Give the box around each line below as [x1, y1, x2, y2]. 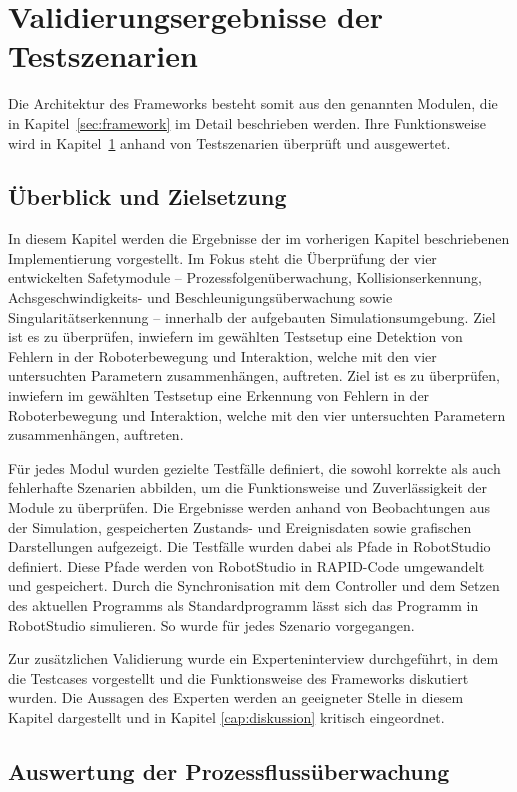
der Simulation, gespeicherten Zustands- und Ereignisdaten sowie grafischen [8, 516, 472, 537]
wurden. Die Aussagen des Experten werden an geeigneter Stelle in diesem [8, 687, 464, 708]
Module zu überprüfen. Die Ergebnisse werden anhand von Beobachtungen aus [8, 497, 491, 518]
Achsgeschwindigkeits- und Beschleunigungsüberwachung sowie [8, 287, 393, 308]
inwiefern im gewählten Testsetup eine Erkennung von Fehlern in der [8, 385, 430, 406]
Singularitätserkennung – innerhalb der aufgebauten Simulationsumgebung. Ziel [8, 306, 496, 327]
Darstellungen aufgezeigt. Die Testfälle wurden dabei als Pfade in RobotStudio [8, 536, 491, 557]
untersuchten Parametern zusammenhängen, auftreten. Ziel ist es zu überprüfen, [8, 365, 500, 386]
